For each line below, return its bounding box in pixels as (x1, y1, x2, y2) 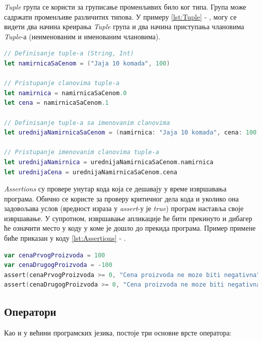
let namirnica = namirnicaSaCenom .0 (4, 89, 127, 97)
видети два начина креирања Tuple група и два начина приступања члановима (4, 21, 244, 32)
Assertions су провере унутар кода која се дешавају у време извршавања (4, 183, 227, 194)
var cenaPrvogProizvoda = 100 (4, 251, 105, 259)
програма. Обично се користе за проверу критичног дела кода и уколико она (4, 193, 239, 203)
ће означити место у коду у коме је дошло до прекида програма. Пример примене (4, 223, 256, 233)
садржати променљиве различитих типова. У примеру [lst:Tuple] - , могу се (4, 11, 237, 22)
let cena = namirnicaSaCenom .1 (4, 99, 109, 107)
